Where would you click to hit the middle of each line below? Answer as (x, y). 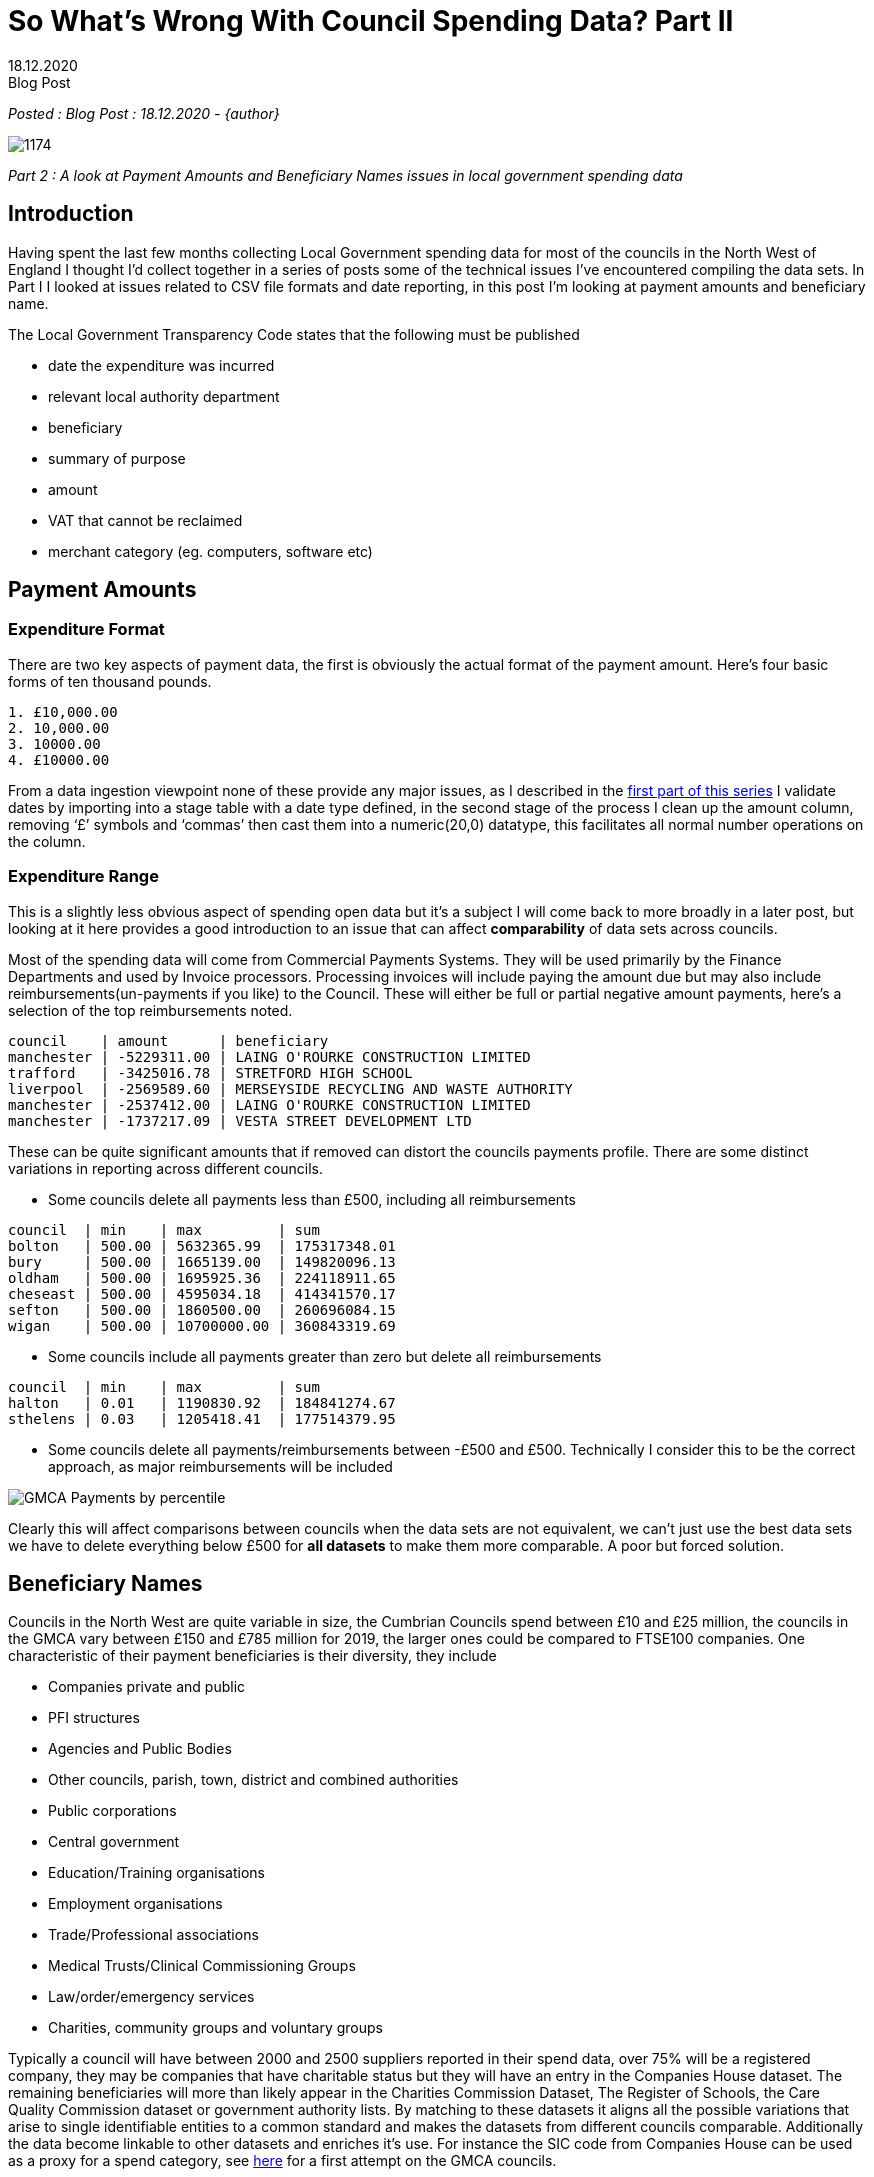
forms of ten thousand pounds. (110, 681)
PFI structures (94, 1718)
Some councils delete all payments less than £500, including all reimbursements (312, 1199)
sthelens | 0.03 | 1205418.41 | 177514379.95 (202, 1418)
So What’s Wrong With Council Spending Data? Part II (371, 21)
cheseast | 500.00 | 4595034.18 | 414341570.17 (202, 1293)
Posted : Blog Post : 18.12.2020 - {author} (144, 113)
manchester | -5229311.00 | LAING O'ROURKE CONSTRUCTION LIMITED (269, 1056)
